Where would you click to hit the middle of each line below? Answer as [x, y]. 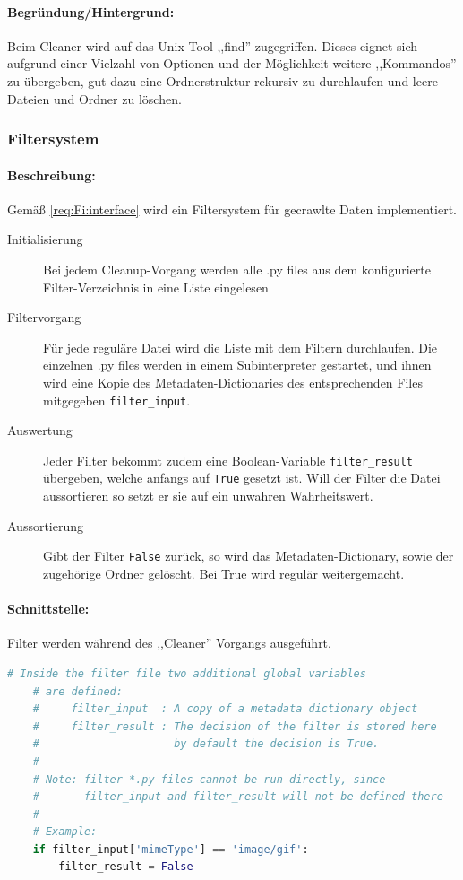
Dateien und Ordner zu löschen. [94, 98]
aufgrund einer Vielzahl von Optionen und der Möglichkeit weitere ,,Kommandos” [232, 63]
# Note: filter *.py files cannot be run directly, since [209, 779]
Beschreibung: [51, 174]
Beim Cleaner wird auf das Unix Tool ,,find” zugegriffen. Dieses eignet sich [213, 45]
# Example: [65, 832]
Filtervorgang [44, 317]
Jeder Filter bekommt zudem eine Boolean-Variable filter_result [228, 460]
